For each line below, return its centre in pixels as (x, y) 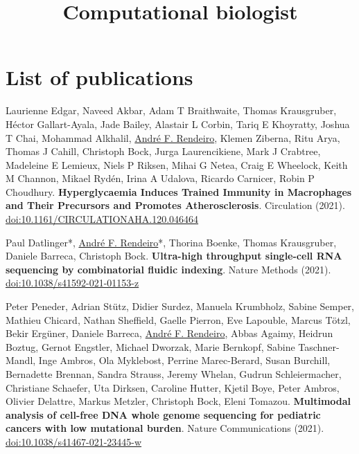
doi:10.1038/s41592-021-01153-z (72, 283)
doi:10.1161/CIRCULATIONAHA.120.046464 (102, 219)
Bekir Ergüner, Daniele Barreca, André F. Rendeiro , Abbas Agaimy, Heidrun (169, 333)
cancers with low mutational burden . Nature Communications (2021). (165, 428)
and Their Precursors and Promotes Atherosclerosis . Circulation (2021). (175, 205)
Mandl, (21, 360)
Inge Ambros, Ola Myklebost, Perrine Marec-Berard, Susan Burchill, (184, 360)
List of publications (99, 77)
